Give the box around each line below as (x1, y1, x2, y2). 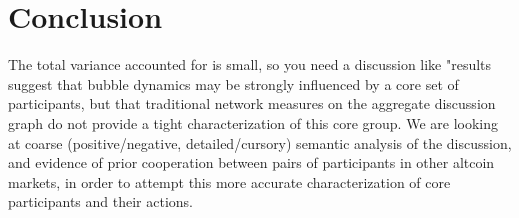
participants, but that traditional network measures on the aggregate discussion (8, 93, 496, 114)
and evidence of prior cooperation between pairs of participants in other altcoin (8, 152, 495, 173)
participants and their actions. (8, 191, 193, 212)
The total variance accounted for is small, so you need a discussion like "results (8, 54, 492, 75)
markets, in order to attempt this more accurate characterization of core (8, 171, 451, 192)
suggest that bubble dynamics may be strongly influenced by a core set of (8, 73, 459, 94)
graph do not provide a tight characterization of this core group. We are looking (8, 112, 498, 133)
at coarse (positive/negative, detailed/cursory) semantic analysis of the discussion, (8, 132, 512, 153)
